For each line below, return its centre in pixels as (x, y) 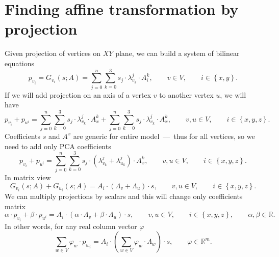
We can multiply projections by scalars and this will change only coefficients (124, 196)
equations (20, 63)
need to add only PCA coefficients (58, 146)
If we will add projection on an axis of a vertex (78, 94)
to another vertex (186, 94)
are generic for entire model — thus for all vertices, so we (164, 136)
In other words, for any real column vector (71, 226)
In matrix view (28, 177)
